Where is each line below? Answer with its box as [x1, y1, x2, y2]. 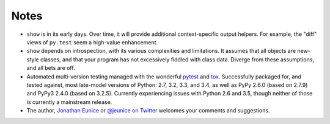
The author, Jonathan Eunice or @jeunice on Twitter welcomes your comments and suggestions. [26, 107, 270, 114]
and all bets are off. [26, 64, 76, 72]
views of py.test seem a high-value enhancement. [26, 38, 158, 46]
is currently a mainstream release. [26, 98, 112, 106]
